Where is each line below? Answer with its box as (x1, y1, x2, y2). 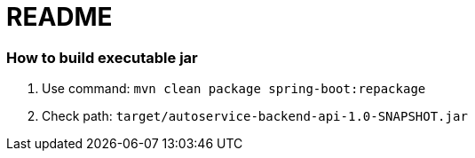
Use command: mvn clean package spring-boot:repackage (42, 81, 426, 97)
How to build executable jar (6, 48, 198, 67)
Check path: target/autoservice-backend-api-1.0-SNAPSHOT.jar (42, 108, 468, 124)
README (6, 2, 113, 32)
